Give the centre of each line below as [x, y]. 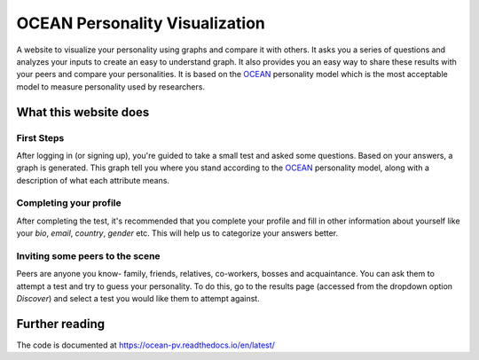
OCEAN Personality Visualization [141, 23]
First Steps [40, 137]
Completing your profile [69, 203]
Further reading [61, 324]
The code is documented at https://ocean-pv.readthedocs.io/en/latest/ [145, 345]
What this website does [83, 112]
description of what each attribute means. [93, 180]
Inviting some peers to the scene [88, 255]
